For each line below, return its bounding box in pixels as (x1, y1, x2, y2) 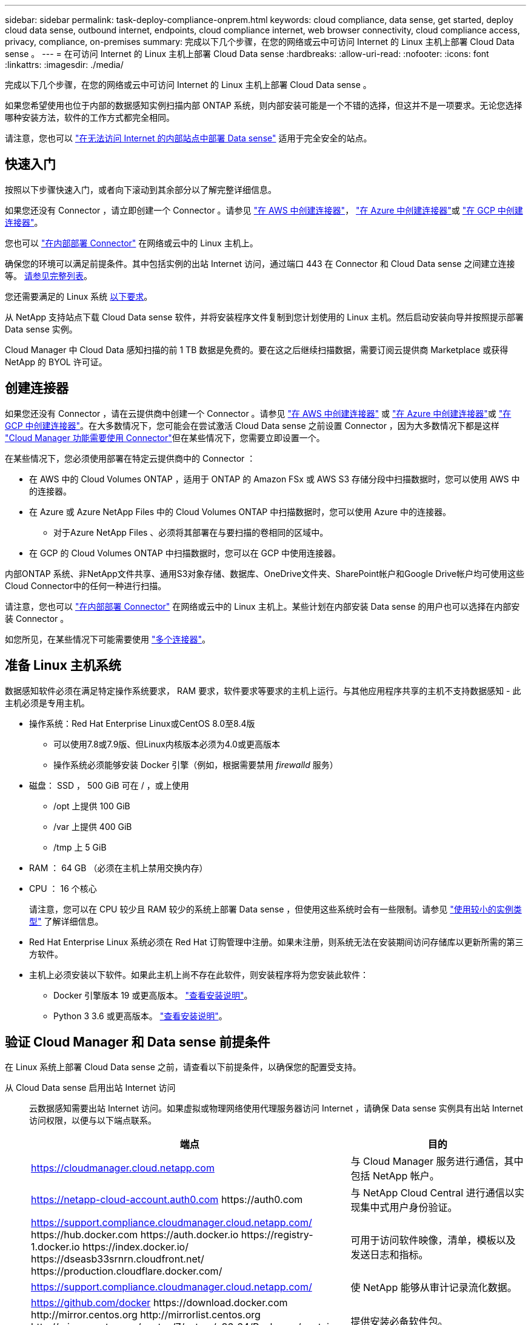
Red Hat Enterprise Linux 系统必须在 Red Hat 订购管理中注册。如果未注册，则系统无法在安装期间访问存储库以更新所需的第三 (29, 936, 524, 947)
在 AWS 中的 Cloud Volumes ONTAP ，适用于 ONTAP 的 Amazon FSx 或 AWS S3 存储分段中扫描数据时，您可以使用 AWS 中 (29, 473, 520, 484)
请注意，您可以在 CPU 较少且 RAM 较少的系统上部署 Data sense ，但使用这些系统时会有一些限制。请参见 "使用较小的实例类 (29, 903, 522, 914)
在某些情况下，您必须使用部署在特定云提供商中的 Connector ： (5, 453, 256, 464)
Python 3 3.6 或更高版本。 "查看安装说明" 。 (53, 1010, 227, 1021)
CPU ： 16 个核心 (29, 883, 97, 894)
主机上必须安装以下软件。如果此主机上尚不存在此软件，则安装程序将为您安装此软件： (29, 969, 369, 980)
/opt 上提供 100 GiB (53, 800, 130, 811)
